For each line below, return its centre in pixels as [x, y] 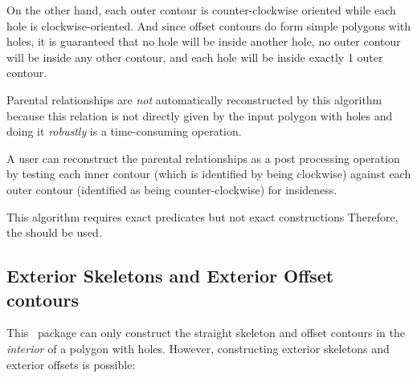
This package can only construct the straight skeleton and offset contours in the [206, 333]
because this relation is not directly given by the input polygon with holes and [200, 115]
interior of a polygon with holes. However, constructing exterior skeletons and [198, 348]
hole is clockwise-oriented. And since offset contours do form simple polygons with [209, 25]
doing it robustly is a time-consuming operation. [124, 131]
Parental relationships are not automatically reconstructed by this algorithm [194, 99]
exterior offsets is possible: [71, 364]
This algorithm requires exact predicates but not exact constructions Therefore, [202, 216]
